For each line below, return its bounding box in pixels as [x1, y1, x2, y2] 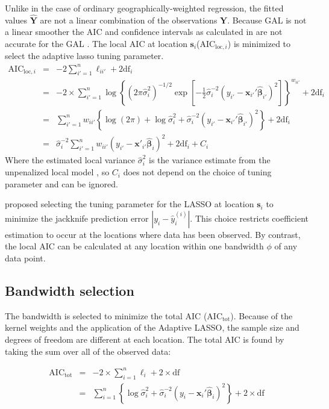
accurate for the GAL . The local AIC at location [5, 37, 187, 49]
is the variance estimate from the [148, 154, 271, 166]
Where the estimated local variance [5, 154, 135, 166]
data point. [5, 252, 46, 264]
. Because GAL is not [227, 13, 307, 26]
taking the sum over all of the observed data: [5, 345, 171, 357]
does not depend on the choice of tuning [123, 166, 272, 178]
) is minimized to [227, 37, 291, 49]
